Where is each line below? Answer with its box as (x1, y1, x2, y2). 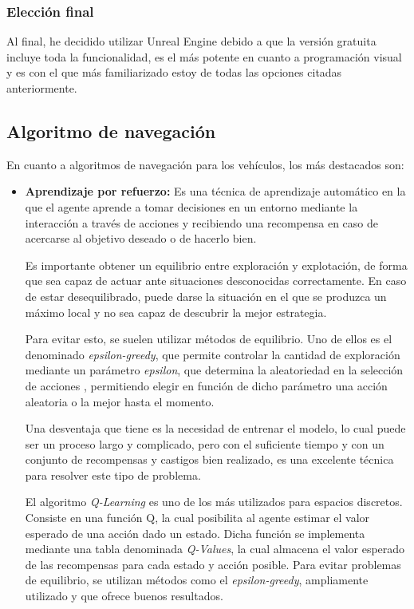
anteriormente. (6, 80, 77, 96)
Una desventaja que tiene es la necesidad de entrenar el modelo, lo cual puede (25, 420, 406, 437)
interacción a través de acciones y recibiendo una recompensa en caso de (25, 214, 378, 231)
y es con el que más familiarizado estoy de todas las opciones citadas (6, 64, 342, 81)
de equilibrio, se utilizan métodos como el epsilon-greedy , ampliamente (25, 571, 369, 588)
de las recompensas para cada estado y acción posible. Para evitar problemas (25, 556, 401, 572)
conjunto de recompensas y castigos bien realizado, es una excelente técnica (25, 451, 394, 468)
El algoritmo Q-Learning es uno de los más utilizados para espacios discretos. (25, 493, 403, 510)
